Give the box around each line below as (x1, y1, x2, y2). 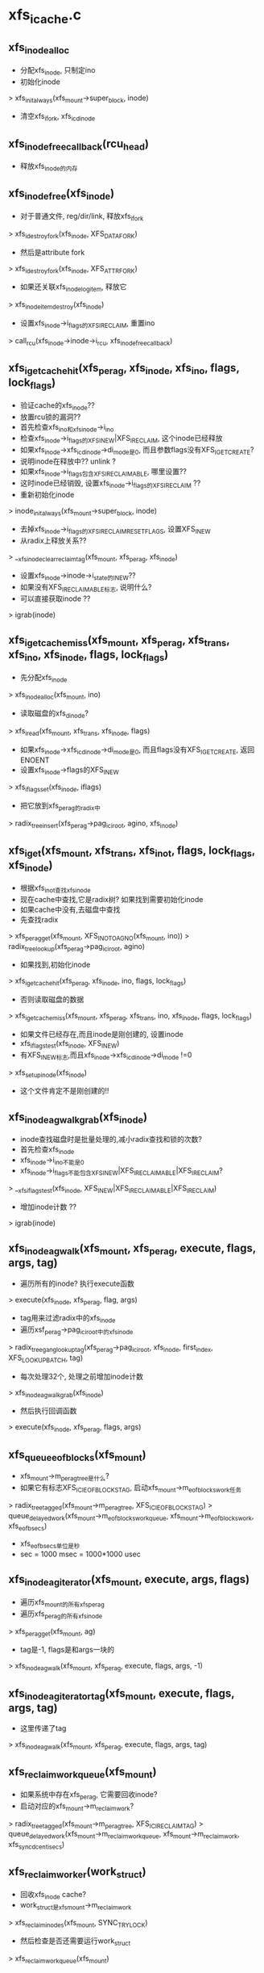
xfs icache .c (8, 6, 82, 27)
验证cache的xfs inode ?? (19, 400, 95, 412)
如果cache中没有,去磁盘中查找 (19, 905, 121, 914)
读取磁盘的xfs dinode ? (19, 708, 89, 720)
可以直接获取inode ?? (19, 594, 91, 603)
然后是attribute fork (19, 247, 85, 257)
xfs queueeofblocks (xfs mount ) (8, 1447, 146, 1463)
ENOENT (19, 755, 50, 765)
